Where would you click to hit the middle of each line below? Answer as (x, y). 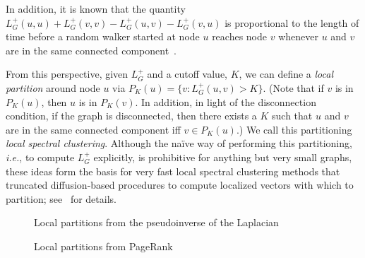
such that (292, 116)
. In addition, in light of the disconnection (226, 101)
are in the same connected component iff (93, 129)
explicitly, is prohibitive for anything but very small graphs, (223, 157)
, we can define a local (286, 74)
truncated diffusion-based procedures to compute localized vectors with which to (180, 185)
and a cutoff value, (187, 74)
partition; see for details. (61, 198)
